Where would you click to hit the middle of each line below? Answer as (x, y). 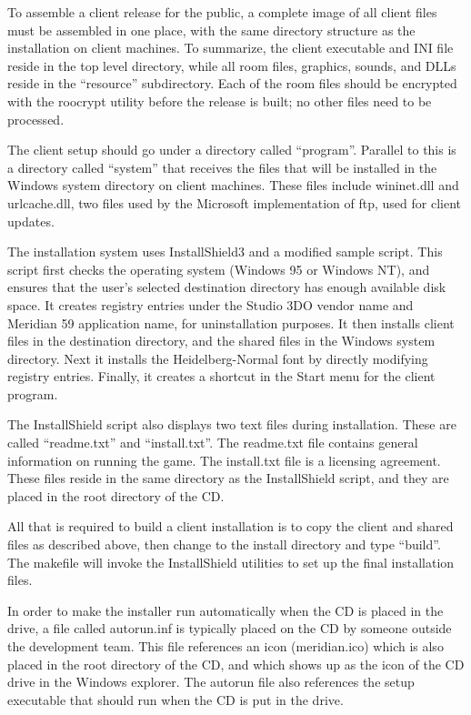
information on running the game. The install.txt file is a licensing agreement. (224, 460)
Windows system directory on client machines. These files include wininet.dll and (233, 185)
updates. (31, 221)
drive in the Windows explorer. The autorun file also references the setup (211, 682)
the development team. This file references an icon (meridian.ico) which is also (225, 646)
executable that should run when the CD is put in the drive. (175, 699)
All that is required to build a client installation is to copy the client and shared (230, 526)
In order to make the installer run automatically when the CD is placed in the (225, 610)
